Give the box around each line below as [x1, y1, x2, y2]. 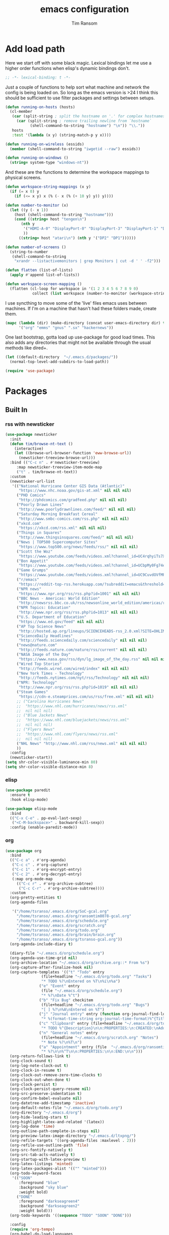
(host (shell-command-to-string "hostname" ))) [14, 212, 114, 217]
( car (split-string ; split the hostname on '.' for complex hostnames [12, 114, 165, 119]
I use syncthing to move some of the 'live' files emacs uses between [5, 300, 147, 306]
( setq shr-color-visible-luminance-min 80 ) [5, 760, 98, 765]
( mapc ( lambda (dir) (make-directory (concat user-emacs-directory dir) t [5, 320, 165, 325]
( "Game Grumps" [16, 568, 49, 573]
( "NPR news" [16, 586, 42, 591]
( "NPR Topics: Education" [16, 605, 71, 610]
